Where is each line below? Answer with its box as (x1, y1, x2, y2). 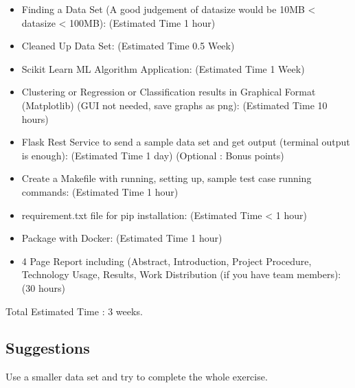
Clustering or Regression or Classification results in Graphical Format (21, 84, 316, 99)
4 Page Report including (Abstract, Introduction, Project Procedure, (21, 253, 312, 268)
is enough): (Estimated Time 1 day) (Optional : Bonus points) (21, 148, 284, 162)
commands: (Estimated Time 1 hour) (21, 184, 179, 198)
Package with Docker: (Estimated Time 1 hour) (21, 231, 222, 245)
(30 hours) (21, 280, 65, 295)
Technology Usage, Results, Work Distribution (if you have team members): (21, 267, 341, 282)
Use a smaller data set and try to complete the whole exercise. (5, 369, 268, 384)
